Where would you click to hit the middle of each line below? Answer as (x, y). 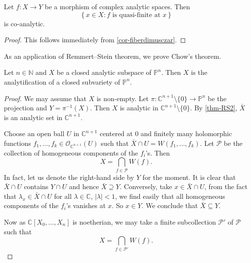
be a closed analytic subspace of (104, 72)
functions (17, 143)
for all (63, 196)
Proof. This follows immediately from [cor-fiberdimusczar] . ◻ (95, 40)
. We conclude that (170, 205)
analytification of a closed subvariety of (62, 81)
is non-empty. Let (123, 98)
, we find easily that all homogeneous (170, 196)
